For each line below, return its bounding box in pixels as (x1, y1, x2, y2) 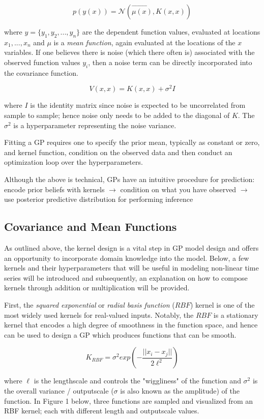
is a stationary (213, 309, 258, 320)
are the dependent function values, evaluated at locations (82, 26, 260, 37)
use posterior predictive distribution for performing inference (4, 194, 193, 204)
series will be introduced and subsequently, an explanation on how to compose (4, 272, 248, 283)
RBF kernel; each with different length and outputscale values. (4, 405, 199, 416)
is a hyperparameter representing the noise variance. (13, 119, 177, 130)
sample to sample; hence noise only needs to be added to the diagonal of (4, 110, 230, 121)
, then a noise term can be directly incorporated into (88, 56, 252, 67)
